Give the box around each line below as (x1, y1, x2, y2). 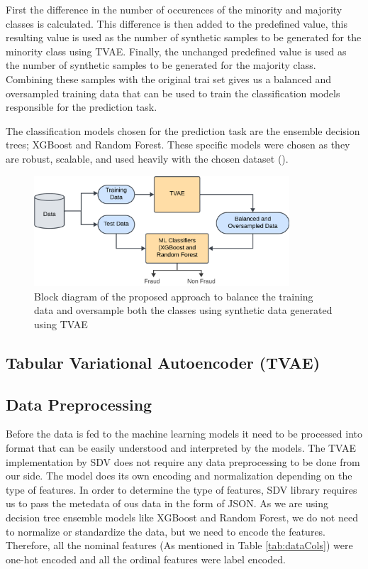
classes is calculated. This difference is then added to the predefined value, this (6, 16, 348, 31)
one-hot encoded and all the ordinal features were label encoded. (6, 551, 286, 566)
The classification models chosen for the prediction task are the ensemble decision (6, 123, 360, 138)
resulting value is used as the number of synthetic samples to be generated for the (6, 30, 362, 45)
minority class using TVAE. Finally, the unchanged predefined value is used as (6, 43, 347, 58)
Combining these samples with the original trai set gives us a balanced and (6, 71, 332, 86)
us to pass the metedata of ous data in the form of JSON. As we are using (6, 496, 328, 511)
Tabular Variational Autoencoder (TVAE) (6, 351, 320, 373)
